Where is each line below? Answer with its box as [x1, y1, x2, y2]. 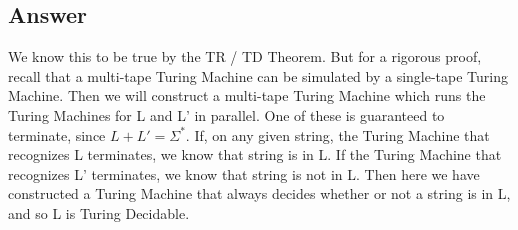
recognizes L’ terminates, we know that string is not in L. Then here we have [8, 163, 480, 184]
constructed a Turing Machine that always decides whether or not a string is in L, [8, 183, 511, 204]
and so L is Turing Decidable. [8, 202, 190, 223]
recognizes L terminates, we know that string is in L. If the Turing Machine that [8, 144, 502, 165]
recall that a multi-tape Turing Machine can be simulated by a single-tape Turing [8, 65, 509, 86]
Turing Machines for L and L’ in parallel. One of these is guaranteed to [8, 104, 445, 125]
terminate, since [8, 124, 106, 145]
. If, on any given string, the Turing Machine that [185, 124, 490, 145]
